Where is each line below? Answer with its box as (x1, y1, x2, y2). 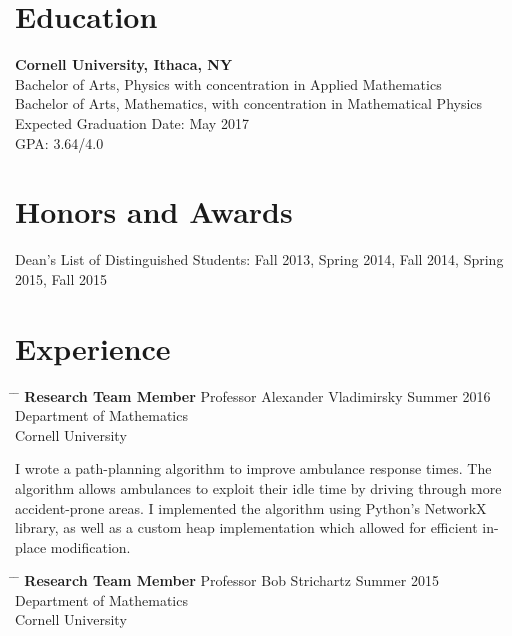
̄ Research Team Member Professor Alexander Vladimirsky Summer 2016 (15, 385, 491, 406)
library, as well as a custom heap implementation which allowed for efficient (15, 517, 478, 538)
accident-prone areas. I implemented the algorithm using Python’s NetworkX (15, 497, 487, 518)
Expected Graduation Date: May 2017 (15, 112, 249, 133)
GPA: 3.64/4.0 (15, 132, 104, 153)
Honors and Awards (15, 191, 293, 232)
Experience (15, 327, 171, 368)
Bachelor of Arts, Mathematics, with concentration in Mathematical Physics (15, 93, 483, 114)
